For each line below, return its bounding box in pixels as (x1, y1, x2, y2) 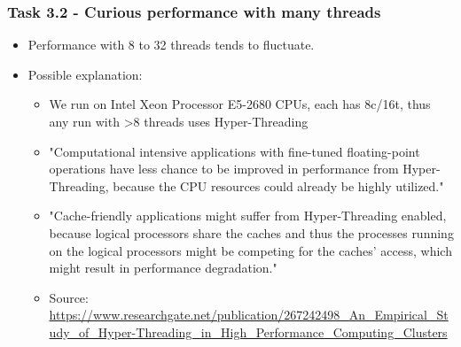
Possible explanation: (27, 65, 143, 83)
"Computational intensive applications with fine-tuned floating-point (49, 142, 420, 160)
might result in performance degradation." (49, 258, 277, 277)
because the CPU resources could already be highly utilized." (113, 176, 444, 195)
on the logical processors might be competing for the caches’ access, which (49, 241, 452, 259)
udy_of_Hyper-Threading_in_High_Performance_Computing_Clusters (49, 322, 448, 341)
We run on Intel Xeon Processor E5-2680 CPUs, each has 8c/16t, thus (49, 95, 431, 113)
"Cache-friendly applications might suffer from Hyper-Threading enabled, (49, 206, 447, 225)
